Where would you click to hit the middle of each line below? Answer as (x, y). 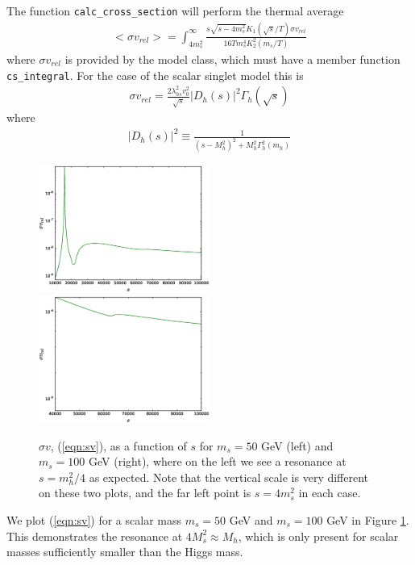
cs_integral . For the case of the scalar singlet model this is (155, 75)
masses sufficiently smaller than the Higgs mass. (125, 552)
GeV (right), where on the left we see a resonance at (218, 461)
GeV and (251, 520)
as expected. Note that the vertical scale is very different (229, 477)
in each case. (330, 493)
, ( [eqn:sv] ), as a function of (118, 445)
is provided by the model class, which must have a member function (232, 59)
